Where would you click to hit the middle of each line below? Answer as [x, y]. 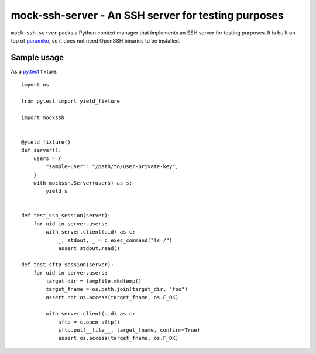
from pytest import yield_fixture [71, 101]
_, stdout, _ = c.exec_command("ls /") [115, 240]
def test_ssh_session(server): [66, 216]
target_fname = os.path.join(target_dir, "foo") [117, 289]
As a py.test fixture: [34, 71]
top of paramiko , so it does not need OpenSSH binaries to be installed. [96, 40]
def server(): [41, 150]
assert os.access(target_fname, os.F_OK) [118, 338]
